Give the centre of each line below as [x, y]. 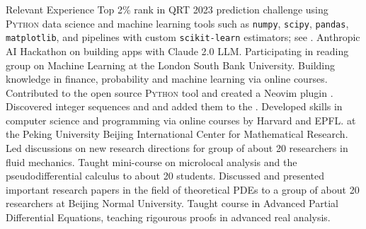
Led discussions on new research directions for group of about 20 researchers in [177, 148]
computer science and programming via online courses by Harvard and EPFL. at [181, 120]
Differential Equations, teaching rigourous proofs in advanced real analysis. [168, 217]
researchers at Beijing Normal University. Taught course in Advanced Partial [172, 203]
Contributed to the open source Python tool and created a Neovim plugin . [170, 92]
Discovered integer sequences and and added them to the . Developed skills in [174, 106]
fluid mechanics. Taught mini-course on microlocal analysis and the [151, 162]
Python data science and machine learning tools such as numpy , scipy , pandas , [177, 23]
